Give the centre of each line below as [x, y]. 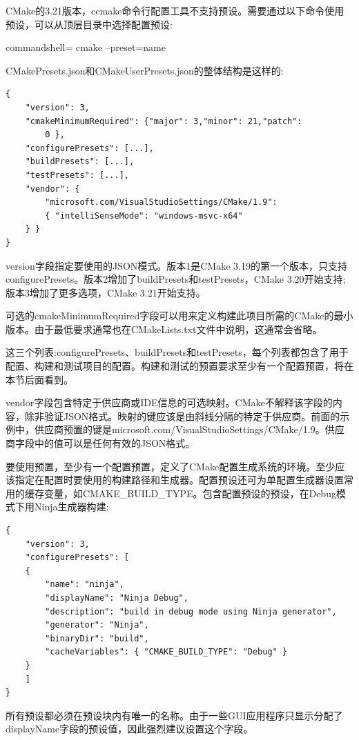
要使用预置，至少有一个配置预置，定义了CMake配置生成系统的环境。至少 [171, 466]
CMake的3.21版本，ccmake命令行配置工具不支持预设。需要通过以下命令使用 [175, 10]
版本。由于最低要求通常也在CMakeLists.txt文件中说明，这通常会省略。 [164, 329]
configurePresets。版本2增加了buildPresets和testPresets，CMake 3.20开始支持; [176, 279]
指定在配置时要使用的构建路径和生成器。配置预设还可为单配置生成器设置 [179, 480]
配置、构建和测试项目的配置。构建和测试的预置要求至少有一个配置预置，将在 [179, 366]
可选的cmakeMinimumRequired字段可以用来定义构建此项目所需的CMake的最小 [179, 316]
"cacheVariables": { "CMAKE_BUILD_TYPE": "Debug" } [166, 652]
